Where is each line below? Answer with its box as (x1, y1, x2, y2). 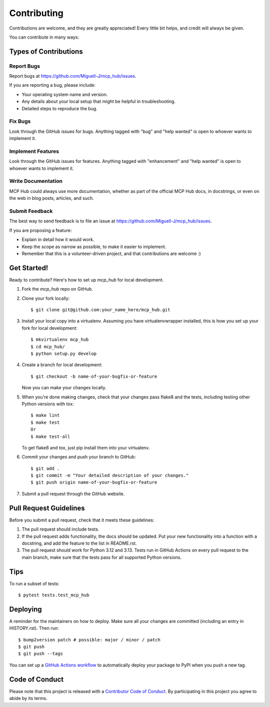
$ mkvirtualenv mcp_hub (30, 337, 89, 343)
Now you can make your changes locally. (21, 385, 106, 391)
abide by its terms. (9, 695, 47, 701)
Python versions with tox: (21, 401, 74, 407)
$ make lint (30, 412, 60, 418)
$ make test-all (30, 433, 70, 439)
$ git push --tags (18, 651, 63, 656)
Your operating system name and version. (21, 91, 108, 97)
